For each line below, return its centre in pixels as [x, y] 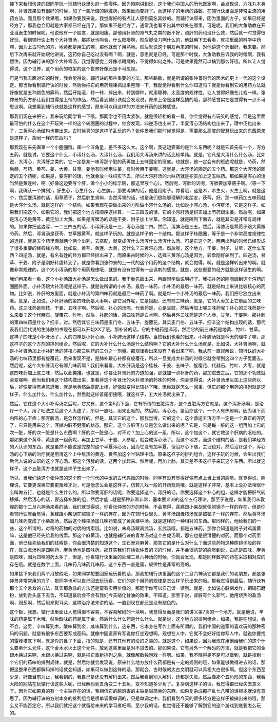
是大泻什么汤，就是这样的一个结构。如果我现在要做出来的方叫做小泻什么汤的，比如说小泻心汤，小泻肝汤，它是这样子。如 [137, 205]
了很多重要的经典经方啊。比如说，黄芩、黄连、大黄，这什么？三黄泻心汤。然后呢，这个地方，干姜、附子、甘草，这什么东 [137, 248]
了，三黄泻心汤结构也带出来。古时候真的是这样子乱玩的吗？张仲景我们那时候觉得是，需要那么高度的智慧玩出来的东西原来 [137, 131]
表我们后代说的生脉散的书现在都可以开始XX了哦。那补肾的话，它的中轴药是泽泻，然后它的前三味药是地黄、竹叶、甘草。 [136, 330]
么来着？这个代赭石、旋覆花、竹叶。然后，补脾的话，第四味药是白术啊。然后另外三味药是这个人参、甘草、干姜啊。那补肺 [137, 315]
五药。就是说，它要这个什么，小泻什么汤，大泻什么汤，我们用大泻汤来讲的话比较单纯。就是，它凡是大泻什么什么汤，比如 [137, 154]
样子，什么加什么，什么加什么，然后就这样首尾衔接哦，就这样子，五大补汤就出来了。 [99, 394]
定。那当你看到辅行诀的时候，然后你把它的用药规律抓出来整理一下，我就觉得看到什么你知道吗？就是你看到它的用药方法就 [137, 85]
